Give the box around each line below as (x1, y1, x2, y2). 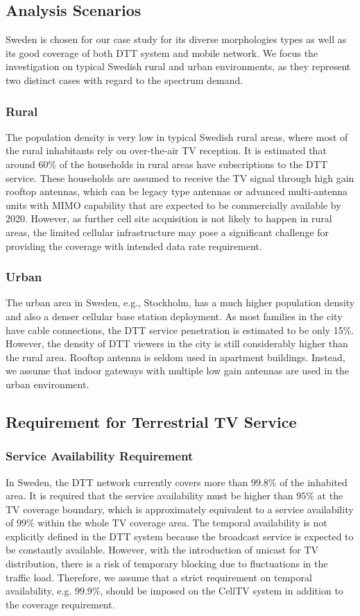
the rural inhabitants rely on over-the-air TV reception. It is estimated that (6, 143, 327, 158)
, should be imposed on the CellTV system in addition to (100, 583, 343, 598)
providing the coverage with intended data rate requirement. (6, 238, 262, 253)
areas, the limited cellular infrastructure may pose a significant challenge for (6, 224, 329, 239)
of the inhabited (280, 474, 348, 489)
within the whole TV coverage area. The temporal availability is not (37, 515, 327, 530)
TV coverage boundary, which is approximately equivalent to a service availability (6, 501, 354, 516)
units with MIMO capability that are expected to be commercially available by (6, 197, 341, 212)
